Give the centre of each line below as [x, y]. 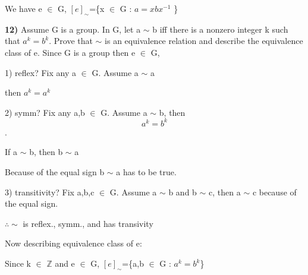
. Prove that [71, 41]
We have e [23, 8]
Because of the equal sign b [55, 172]
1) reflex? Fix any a [41, 72]
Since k [18, 263]
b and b [183, 192]
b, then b [46, 152]
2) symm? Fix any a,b [45, 112]
